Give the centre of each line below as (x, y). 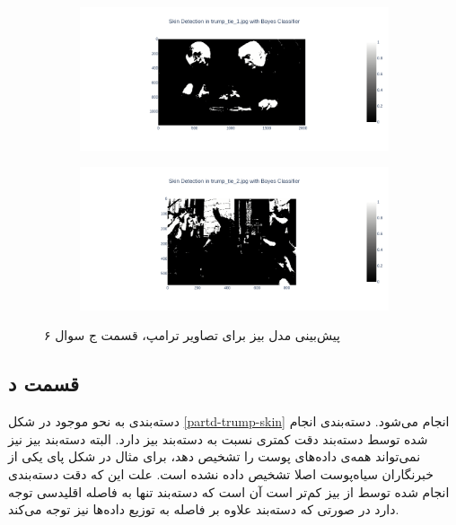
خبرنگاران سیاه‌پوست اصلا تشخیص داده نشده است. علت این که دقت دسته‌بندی (221, 473)
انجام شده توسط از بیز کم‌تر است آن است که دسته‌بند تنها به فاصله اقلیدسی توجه (229, 491)
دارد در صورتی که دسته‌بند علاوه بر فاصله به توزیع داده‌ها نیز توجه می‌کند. (204, 509)
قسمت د (44, 384)
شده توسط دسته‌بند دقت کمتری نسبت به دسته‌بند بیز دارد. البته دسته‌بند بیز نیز (218, 438)
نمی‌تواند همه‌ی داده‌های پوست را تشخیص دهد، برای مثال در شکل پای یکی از (215, 456)
